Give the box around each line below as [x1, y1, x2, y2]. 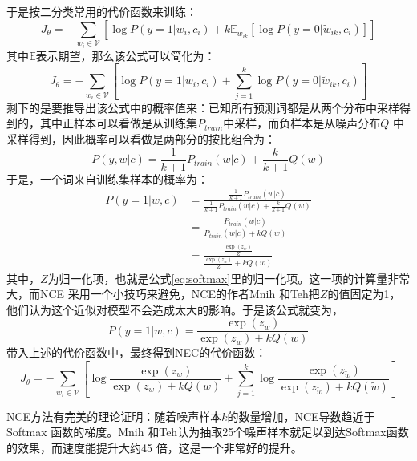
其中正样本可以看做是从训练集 [39, 115, 197, 131]
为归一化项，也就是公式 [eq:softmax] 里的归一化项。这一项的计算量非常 [47, 269, 411, 286]
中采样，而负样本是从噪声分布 [223, 115, 381, 131]
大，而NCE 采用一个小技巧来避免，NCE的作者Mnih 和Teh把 [6, 285, 320, 302]
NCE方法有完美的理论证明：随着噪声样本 [6, 407, 222, 424]
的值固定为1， [327, 285, 401, 302]
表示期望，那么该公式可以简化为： [35, 47, 216, 63]
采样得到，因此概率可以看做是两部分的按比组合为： [6, 131, 276, 147]
